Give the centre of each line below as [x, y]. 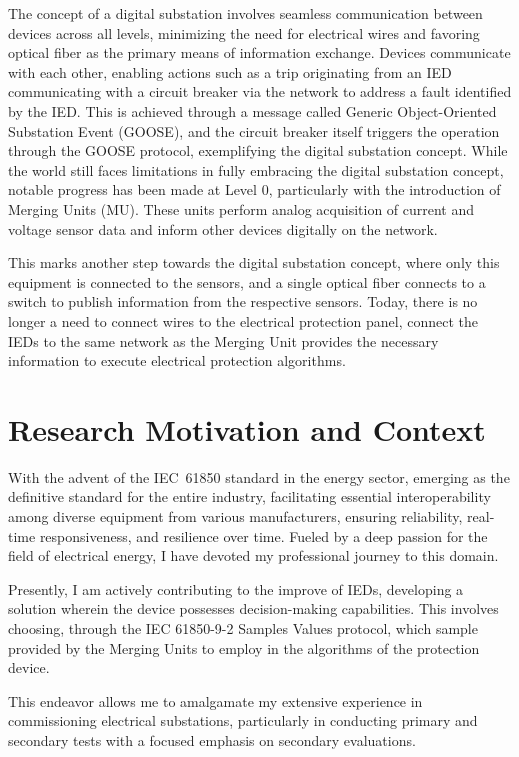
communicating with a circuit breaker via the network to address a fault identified [260, 91]
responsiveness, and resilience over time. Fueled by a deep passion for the [263, 535]
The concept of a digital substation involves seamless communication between [245, 13]
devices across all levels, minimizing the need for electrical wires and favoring [244, 32]
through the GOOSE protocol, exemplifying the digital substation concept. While [258, 150]
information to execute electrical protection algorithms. [177, 360]
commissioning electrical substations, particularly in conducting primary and [243, 720]
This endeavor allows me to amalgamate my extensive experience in [215, 700]
